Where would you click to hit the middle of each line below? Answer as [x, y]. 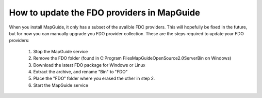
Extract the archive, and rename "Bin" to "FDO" [81, 71]
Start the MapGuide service [61, 85]
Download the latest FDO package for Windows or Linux [89, 65]
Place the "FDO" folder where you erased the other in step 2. [94, 78]
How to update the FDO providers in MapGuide [105, 13]
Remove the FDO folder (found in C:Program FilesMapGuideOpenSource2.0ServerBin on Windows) [132, 58]
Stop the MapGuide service [61, 51]
